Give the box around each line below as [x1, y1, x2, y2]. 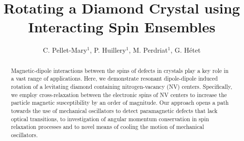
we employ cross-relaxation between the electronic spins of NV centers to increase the [11, 90, 227, 99]
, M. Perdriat [129, 45, 168, 55]
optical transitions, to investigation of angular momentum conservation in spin [11, 114, 209, 123]
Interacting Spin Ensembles [28, 17, 215, 37]
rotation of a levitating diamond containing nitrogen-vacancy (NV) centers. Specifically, [11, 83, 232, 91]
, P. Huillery [90, 45, 126, 55]
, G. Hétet [170, 45, 201, 55]
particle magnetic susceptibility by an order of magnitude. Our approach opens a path [11, 99, 229, 107]
